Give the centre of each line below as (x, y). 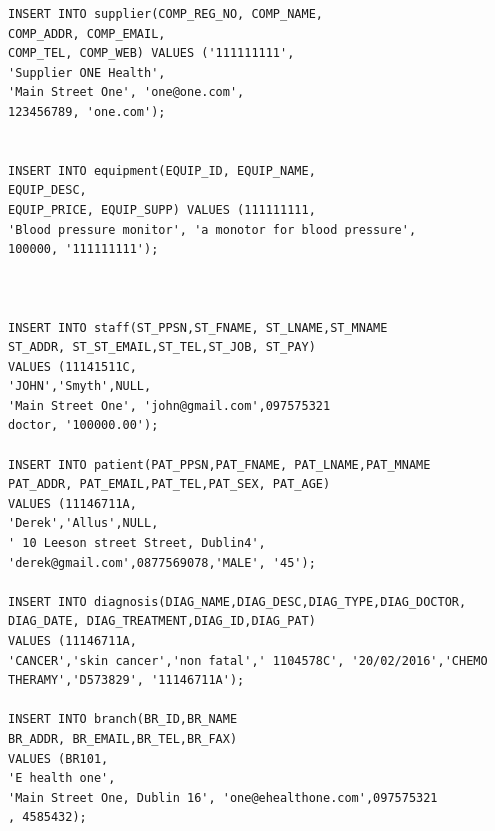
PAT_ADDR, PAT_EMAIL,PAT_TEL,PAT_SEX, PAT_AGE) (169, 484)
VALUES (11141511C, (72, 366)
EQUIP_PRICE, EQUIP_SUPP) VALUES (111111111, (162, 209)
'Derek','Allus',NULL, (83, 523)
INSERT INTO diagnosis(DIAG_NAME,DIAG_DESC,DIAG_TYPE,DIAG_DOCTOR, (237, 601)
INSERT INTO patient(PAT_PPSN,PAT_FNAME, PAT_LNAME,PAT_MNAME (219, 464)
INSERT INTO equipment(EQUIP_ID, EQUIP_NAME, (162, 170)
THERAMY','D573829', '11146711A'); (126, 680)
